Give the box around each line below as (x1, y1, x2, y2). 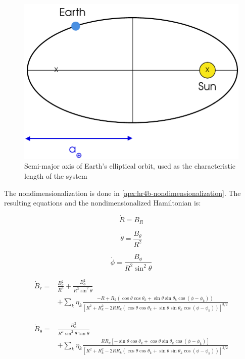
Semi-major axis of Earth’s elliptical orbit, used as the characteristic (24, 161, 236, 171)
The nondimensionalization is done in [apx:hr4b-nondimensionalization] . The (4, 187, 241, 198)
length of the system (24, 170, 87, 181)
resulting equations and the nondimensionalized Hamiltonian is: (4, 197, 201, 208)
